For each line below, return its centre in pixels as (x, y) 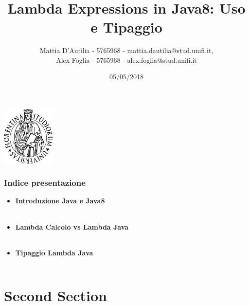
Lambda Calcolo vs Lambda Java (72, 226)
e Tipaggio (126, 27)
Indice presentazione (45, 183)
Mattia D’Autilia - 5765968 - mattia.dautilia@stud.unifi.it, (126, 50)
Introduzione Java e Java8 (60, 201)
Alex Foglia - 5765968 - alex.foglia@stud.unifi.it (126, 60)
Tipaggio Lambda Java (54, 252)
